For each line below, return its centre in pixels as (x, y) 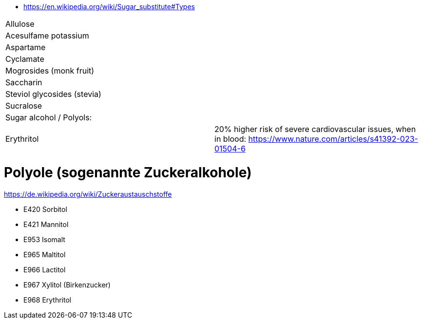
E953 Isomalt (44, 239)
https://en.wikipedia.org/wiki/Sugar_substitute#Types (109, 7)
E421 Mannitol (46, 224)
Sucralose (24, 106)
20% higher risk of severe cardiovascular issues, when (315, 129)
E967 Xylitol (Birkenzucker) (67, 285)
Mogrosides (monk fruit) (50, 71)
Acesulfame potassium (47, 36)
